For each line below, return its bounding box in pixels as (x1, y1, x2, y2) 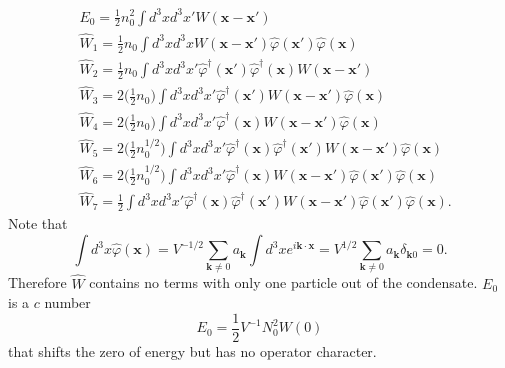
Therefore (8, 272, 67, 293)
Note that (8, 213, 68, 234)
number (44, 292, 91, 313)
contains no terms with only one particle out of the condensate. (89, 272, 478, 293)
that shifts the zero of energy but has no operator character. (8, 340, 377, 361)
